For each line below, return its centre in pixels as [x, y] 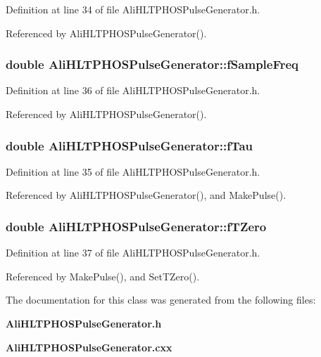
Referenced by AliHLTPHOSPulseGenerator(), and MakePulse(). [146, 195]
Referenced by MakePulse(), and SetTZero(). [103, 276]
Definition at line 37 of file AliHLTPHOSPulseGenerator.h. [133, 253]
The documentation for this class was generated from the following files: [161, 300]
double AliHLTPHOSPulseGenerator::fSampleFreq [152, 64]
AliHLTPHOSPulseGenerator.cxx [89, 347]
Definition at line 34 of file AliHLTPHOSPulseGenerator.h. [133, 9]
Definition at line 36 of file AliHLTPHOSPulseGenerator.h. [133, 90]
